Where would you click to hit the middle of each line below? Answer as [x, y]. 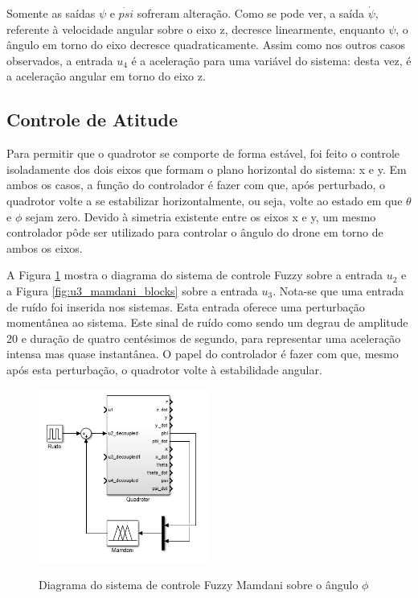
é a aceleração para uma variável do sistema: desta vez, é [271, 60]
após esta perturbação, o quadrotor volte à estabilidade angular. [164, 369]
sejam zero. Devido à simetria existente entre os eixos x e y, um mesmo [201, 216]
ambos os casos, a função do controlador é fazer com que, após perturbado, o [196, 185]
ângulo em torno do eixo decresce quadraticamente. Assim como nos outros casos [206, 45]
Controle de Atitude [92, 120]
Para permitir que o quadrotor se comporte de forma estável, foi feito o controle [203, 153]
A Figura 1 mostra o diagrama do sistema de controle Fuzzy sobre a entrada [195, 275]
